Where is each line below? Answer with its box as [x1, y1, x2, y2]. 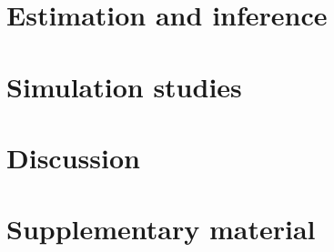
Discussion [6, 138, 140, 176]
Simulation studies [6, 67, 242, 105]
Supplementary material [6, 210, 316, 247]
